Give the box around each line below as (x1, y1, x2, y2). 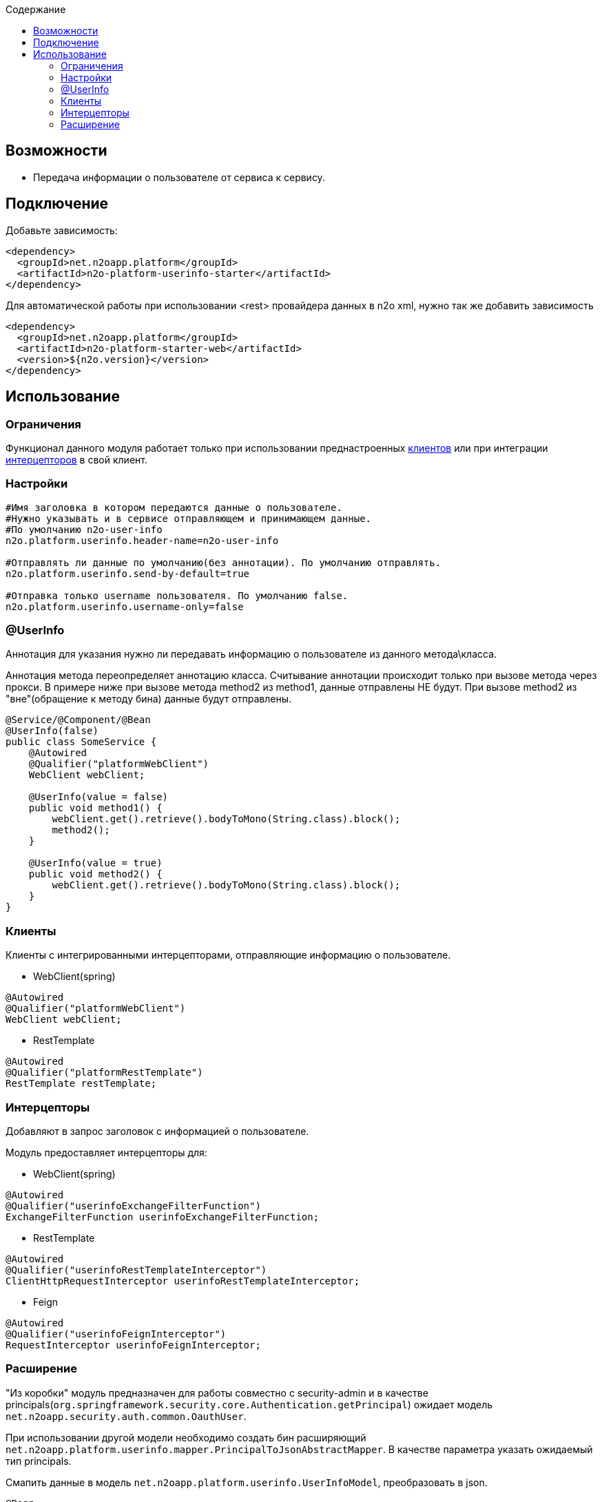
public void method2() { (28, 868, 163, 880)
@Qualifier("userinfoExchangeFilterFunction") (6, 1200, 261, 1211)
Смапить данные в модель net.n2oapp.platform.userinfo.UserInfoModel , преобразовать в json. (6, 1476, 488, 1488)
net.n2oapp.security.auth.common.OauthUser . (6, 1410, 247, 1422)
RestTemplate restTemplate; (6, 1078, 157, 1089)
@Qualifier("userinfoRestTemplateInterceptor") (6, 1264, 267, 1275)
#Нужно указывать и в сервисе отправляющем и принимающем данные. (6, 512, 372, 524)
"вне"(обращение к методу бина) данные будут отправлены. (6, 693, 292, 705)
